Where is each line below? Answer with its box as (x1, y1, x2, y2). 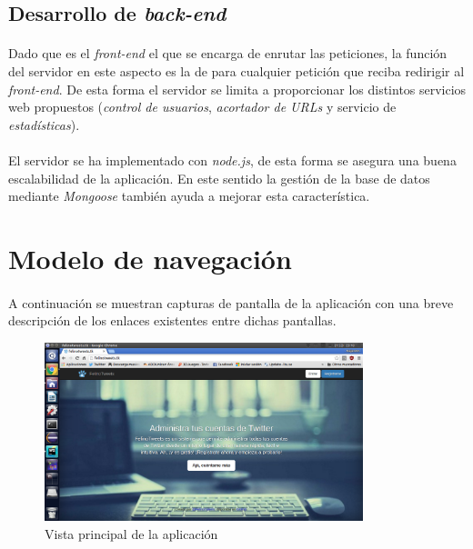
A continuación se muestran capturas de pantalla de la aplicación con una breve (8, 293, 454, 312)
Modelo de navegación (8, 239, 292, 276)
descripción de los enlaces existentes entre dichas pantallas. (8, 311, 337, 330)
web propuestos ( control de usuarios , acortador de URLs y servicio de (8, 97, 397, 116)
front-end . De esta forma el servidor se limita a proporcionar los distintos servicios (8, 79, 467, 98)
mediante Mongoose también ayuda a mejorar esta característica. (8, 186, 370, 205)
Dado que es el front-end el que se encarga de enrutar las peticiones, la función (8, 44, 448, 63)
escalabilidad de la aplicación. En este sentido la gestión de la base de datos (8, 168, 430, 187)
